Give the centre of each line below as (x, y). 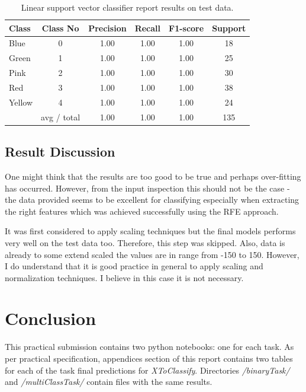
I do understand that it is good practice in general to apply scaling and (134, 266)
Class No (60, 28)
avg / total (61, 117)
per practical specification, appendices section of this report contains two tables (149, 358)
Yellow (21, 102)
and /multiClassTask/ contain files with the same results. (109, 382)
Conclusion (51, 318)
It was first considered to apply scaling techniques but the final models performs (150, 231)
